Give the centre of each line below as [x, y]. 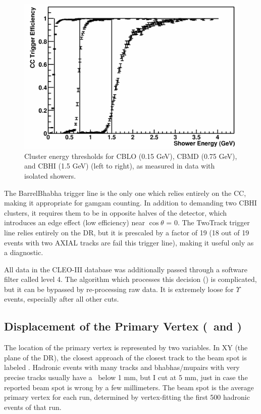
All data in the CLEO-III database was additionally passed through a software [126, 269]
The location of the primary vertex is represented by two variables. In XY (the [126, 347]
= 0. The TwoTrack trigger [208, 222]
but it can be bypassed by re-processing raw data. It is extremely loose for [119, 289]
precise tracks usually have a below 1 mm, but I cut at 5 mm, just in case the [126, 377]
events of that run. [33, 407]
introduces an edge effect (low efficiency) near [74, 222]
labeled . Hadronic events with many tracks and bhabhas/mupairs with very [122, 367]
